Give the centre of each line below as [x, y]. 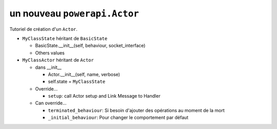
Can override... [51, 103]
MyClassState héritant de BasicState [65, 38]
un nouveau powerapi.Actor [74, 13]
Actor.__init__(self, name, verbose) [84, 74]
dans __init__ [48, 67]
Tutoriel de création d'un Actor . [44, 29]
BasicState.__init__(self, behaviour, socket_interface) [90, 46]
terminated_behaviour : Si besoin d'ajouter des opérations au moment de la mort [136, 110]
